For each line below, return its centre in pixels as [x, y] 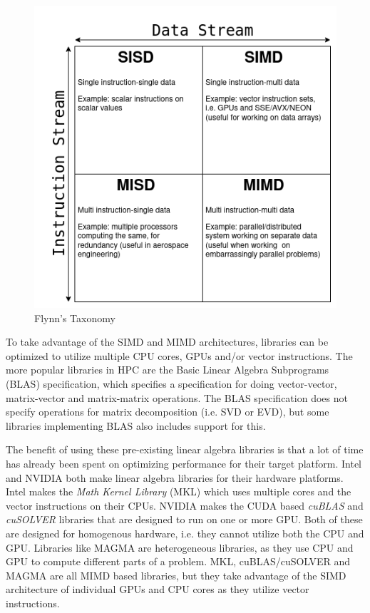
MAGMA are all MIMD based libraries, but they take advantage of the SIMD [176, 575]
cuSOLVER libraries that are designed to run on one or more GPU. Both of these [184, 519]
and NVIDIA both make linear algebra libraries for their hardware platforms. [175, 477]
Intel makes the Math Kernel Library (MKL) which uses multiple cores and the [179, 491]
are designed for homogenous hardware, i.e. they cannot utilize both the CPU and [185, 533]
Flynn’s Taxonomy [75, 318]
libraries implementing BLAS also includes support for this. [136, 425]
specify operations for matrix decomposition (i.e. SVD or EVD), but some [168, 412]
